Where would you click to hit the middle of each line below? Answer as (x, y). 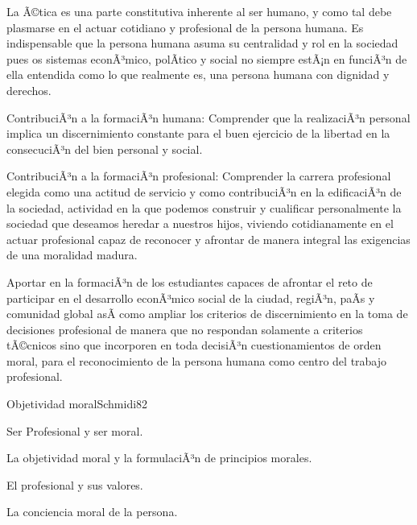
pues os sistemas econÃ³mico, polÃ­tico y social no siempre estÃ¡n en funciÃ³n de (207, 58)
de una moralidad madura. (72, 255)
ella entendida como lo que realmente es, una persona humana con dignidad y (198, 74)
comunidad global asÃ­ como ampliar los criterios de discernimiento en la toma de (207, 314)
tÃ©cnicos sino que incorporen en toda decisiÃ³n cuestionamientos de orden (194, 345)
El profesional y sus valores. (75, 484)
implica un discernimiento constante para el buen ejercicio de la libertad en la (198, 133)
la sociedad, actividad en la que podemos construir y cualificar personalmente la (204, 207)
